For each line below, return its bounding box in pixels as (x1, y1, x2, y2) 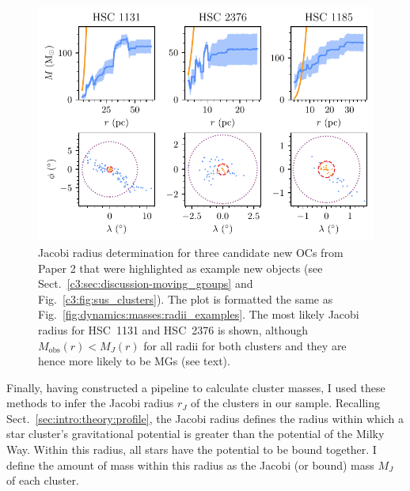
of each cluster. (6, 472, 79, 489)
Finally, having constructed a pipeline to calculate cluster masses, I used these (6, 379, 385, 395)
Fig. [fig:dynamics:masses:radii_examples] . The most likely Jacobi (38, 306, 359, 323)
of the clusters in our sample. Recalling (191, 395, 380, 411)
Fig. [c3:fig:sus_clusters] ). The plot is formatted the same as (38, 290, 333, 307)
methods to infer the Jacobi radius (6, 395, 174, 411)
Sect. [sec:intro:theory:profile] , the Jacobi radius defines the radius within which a (6, 410, 404, 426)
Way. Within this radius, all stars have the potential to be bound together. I (6, 441, 377, 458)
